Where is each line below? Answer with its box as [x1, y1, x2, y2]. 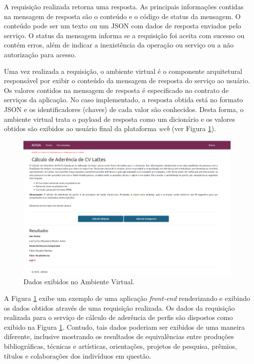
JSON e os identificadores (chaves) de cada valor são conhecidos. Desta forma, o [4, 104, 244, 114]
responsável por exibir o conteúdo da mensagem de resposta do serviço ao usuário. [4, 75, 250, 86]
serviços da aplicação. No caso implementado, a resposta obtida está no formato [4, 94, 243, 105]
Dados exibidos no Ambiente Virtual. [23, 276, 135, 287]
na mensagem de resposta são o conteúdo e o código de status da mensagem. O [4, 11, 241, 21]
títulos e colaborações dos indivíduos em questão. [4, 350, 151, 361]
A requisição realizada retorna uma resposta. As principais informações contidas [4, 1, 244, 11]
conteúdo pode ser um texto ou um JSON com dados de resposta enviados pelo [4, 21, 241, 31]
